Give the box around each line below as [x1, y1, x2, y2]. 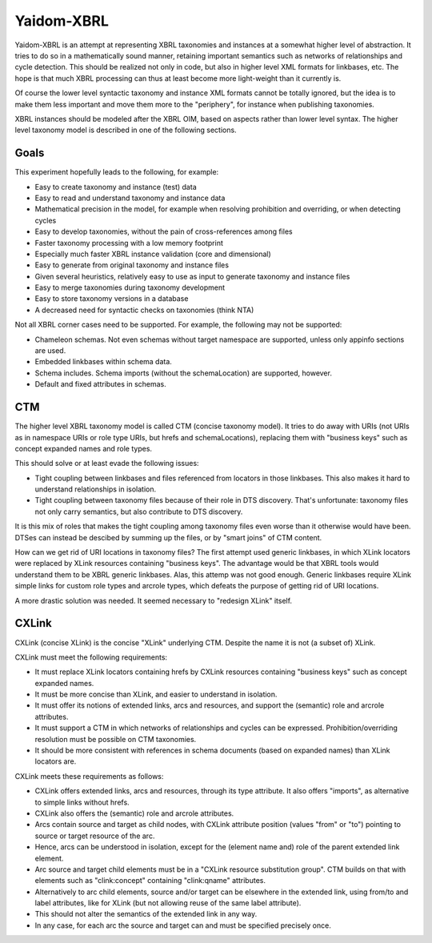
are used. [34, 346, 66, 355]
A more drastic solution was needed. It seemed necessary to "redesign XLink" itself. [14, 596, 292, 605]
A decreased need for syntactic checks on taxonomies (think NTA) [34, 305, 254, 315]
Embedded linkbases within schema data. [34, 357, 172, 367]
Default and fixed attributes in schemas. [34, 379, 167, 389]
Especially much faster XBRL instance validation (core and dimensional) [34, 249, 271, 259]
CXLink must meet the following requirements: [14, 652, 168, 662]
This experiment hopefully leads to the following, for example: [14, 167, 219, 177]
